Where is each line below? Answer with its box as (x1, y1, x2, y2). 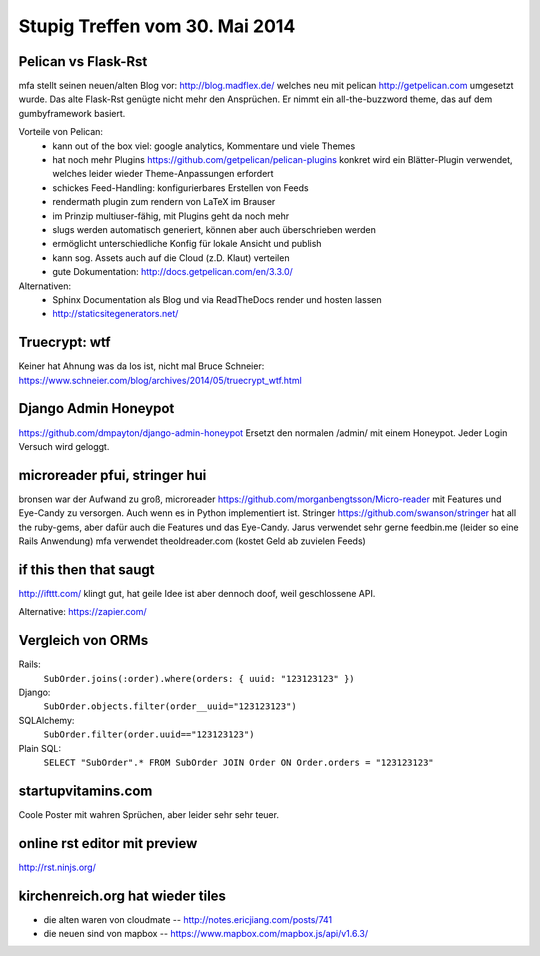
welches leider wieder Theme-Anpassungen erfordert (52, 168, 274, 180)
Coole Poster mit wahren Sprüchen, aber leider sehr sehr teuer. (18, 808, 280, 820)
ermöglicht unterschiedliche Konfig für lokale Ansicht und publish (52, 238, 322, 250)
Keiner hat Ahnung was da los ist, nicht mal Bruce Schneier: (18, 360, 265, 372)
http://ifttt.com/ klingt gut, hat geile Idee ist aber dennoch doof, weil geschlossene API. (18, 587, 376, 599)
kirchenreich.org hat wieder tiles (18, 887, 227, 904)
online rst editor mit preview (18, 835, 198, 852)
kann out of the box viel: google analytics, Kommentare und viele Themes (52, 140, 356, 152)
